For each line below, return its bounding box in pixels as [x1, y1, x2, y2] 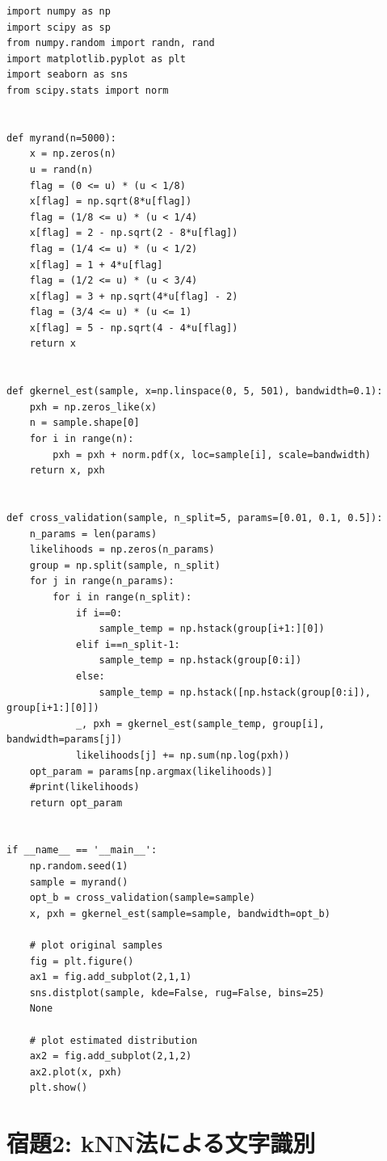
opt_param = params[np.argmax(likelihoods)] [29, 765, 273, 777]
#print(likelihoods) [29, 781, 140, 793]
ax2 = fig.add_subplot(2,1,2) [29, 1050, 192, 1062]
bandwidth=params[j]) [6, 734, 123, 746]
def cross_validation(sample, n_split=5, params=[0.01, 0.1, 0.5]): [6, 512, 383, 524]
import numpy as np [6, 6, 111, 17]
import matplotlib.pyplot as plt [6, 53, 186, 65]
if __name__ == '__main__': [6, 844, 158, 856]
